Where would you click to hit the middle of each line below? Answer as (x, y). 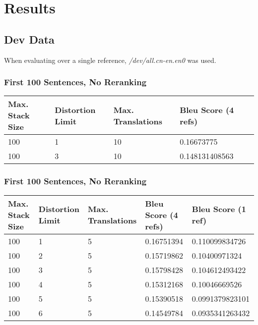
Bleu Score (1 (219, 209)
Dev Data (29, 39)
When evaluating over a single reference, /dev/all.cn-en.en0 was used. (110, 60)
